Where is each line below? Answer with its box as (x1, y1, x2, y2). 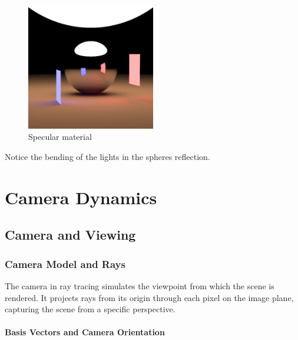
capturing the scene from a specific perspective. (5, 303, 176, 315)
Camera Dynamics (5, 185, 157, 209)
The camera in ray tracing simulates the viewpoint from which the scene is (5, 280, 274, 292)
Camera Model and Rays (5, 256, 125, 271)
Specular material (28, 130, 92, 143)
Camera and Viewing (5, 225, 136, 244)
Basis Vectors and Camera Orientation (5, 326, 165, 338)
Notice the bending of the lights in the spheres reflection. (5, 151, 210, 163)
